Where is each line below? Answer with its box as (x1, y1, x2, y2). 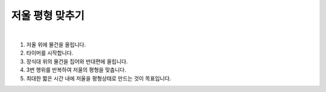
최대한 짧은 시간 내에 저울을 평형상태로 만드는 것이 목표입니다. (26, 75, 171, 82)
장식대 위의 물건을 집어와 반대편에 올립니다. (26, 58, 128, 65)
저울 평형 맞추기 (11, 9, 85, 22)
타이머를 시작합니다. (26, 49, 74, 57)
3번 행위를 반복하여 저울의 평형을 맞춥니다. (26, 66, 127, 73)
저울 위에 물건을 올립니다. (26, 41, 86, 48)
